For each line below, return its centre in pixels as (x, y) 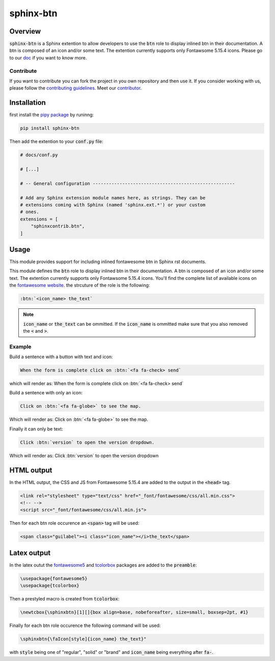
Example (20, 347)
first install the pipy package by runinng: (52, 115)
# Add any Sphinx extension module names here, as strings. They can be (113, 198)
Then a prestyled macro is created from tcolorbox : (64, 599)
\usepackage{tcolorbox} (50, 586)
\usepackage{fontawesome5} (54, 578)
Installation (28, 103)
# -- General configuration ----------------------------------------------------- (128, 183)
